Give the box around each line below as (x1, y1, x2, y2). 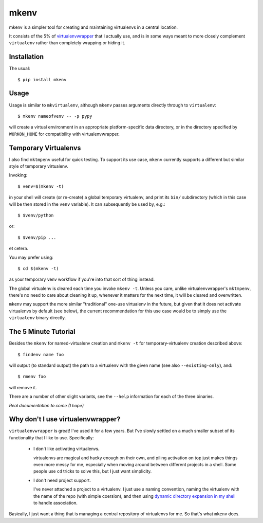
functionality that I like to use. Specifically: (9, 434, 94, 440)
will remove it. (9, 384, 37, 390)
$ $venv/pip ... (18, 234, 56, 240)
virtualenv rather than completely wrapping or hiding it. (9, 40, 126, 46)
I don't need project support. (33, 477, 91, 483)
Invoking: (9, 172, 28, 178)
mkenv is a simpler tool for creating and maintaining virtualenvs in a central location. (9, 24, 178, 30)
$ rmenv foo (18, 374, 46, 379)
